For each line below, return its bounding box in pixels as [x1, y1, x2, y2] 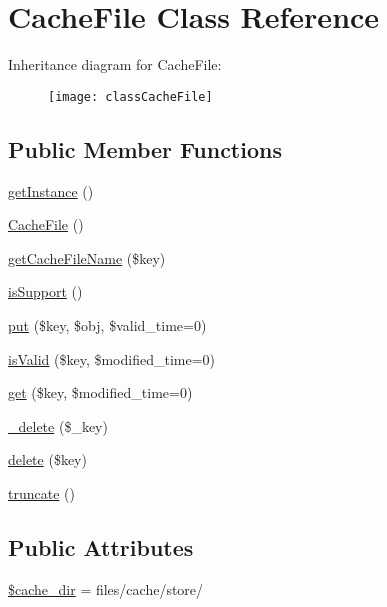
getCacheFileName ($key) [8, 247, 166, 268]
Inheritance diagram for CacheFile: [8, 54, 222, 75]
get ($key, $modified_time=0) [8, 382, 193, 403]
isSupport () [8, 281, 83, 302]
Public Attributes [8, 531, 194, 562]
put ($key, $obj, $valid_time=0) [8, 314, 207, 335]
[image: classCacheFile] [48, 89, 213, 104]
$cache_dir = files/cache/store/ [8, 578, 204, 599]
